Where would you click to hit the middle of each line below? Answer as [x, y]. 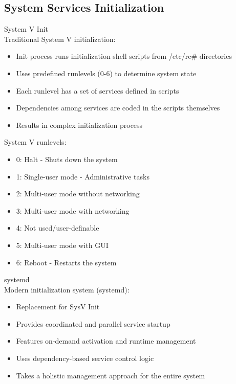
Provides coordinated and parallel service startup [93, 323]
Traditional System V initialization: [60, 39]
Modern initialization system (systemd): [67, 289]
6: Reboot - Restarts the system [66, 262]
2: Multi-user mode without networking [78, 194]
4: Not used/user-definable [58, 228]
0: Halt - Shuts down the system [67, 159]
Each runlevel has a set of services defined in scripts [98, 90]
